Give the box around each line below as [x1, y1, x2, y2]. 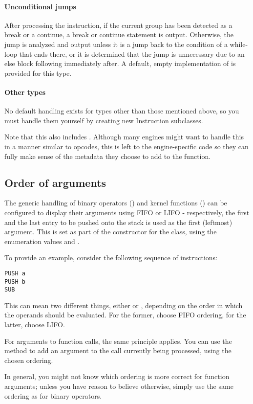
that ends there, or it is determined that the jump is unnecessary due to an [19, 48, 245, 59]
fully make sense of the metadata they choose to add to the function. [4, 151, 211, 161]
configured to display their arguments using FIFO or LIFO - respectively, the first [4, 207, 250, 217]
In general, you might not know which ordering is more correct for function [4, 371, 230, 382]
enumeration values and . [4, 236, 80, 246]
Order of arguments [4, 175, 106, 190]
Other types [4, 87, 46, 97]
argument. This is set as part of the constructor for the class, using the [4, 226, 217, 237]
